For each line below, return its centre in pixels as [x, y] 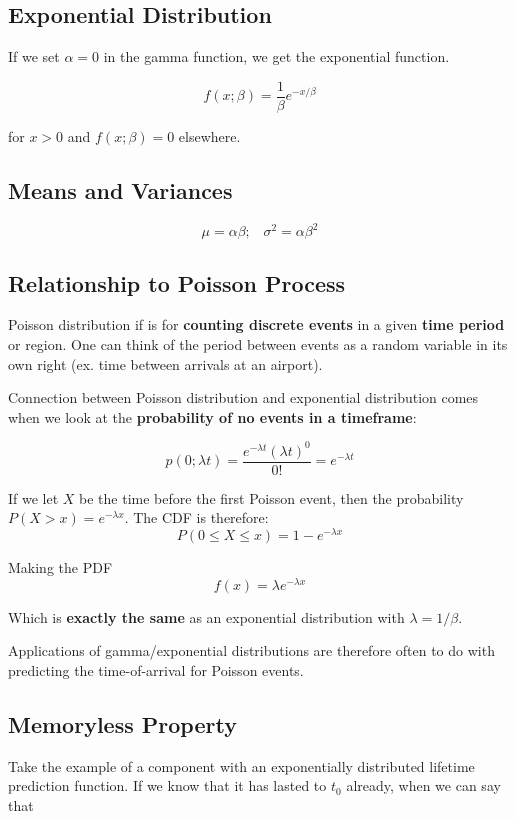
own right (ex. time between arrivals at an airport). [165, 363]
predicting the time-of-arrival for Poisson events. [156, 670]
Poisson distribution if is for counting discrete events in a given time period [256, 324]
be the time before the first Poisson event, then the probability [271, 497]
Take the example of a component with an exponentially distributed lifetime [241, 765]
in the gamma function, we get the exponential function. [276, 56]
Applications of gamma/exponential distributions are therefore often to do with [251, 650]
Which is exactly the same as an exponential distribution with [206, 616]
